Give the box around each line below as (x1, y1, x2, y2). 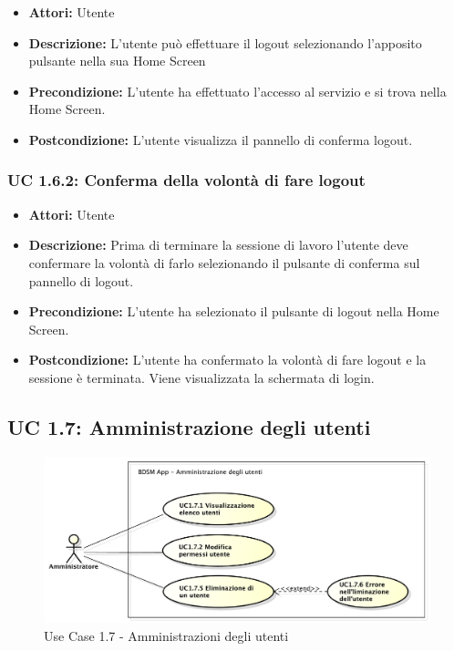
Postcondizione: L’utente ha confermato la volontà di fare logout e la (28, 350, 427, 369)
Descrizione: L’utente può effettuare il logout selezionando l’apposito (28, 33, 422, 52)
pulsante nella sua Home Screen (28, 51, 206, 70)
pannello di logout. (28, 271, 134, 290)
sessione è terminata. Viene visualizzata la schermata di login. (28, 367, 375, 387)
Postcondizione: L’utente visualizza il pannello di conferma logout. (28, 129, 413, 149)
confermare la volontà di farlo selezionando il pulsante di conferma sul (28, 253, 420, 272)
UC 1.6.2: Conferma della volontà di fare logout (7, 169, 366, 191)
